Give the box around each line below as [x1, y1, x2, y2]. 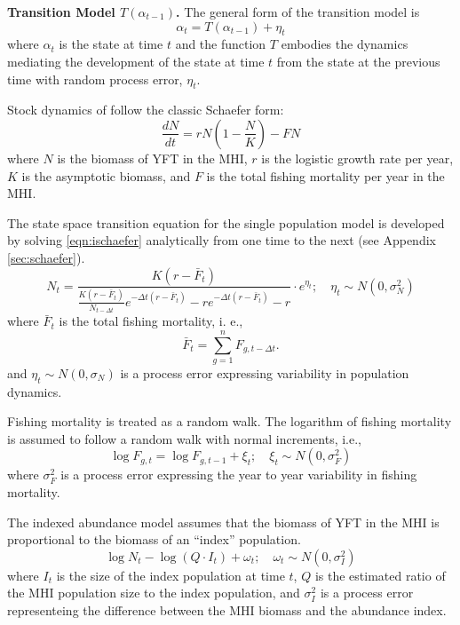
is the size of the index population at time [56, 566, 285, 584]
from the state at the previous [276, 51, 440, 70]
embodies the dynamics [281, 35, 408, 53]
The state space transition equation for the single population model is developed [7, 213, 445, 232]
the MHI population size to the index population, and [7, 583, 300, 602]
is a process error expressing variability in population [120, 363, 409, 382]
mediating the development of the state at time [7, 51, 265, 70]
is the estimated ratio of [314, 566, 446, 584]
